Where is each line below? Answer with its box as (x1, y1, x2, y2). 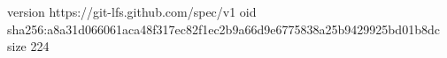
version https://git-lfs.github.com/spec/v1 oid (7, 3, 257, 20)
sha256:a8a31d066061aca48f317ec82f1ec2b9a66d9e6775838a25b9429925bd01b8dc (7, 19, 440, 38)
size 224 (7, 37, 50, 55)
